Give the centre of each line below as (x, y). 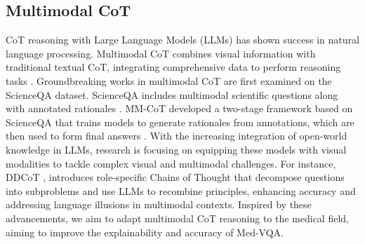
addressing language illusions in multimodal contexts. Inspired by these (159, 204)
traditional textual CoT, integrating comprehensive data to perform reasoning (173, 67)
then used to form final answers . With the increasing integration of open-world (177, 136)
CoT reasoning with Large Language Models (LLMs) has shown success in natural (182, 40)
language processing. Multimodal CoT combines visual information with (161, 53)
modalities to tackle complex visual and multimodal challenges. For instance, (171, 163)
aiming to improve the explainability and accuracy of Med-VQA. (145, 232)
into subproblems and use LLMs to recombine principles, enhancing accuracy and (181, 190)
